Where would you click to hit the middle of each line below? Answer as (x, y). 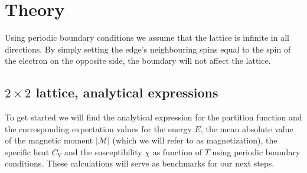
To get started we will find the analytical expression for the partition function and (153, 117)
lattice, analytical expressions (127, 92)
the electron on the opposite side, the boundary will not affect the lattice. (138, 61)
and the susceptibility (103, 151)
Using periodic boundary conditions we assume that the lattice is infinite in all (147, 37)
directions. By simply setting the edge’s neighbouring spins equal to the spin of (148, 49)
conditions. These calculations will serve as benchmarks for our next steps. (140, 163)
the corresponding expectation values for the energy (98, 128)
